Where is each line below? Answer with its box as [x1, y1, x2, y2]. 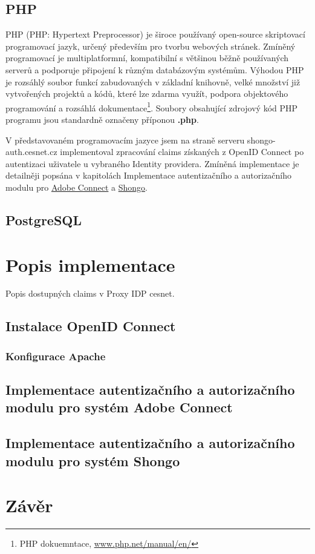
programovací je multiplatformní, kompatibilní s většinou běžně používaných [5, 51, 289, 64]
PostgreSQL [5, 210, 82, 229]
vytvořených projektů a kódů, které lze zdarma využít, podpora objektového [5, 87, 288, 100]
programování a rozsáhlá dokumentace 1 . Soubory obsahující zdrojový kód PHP [5, 99, 298, 114]
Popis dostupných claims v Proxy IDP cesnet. [5, 287, 175, 300]
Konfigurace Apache [5, 348, 106, 363]
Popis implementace [5, 252, 175, 277]
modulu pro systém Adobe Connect [5, 398, 233, 417]
